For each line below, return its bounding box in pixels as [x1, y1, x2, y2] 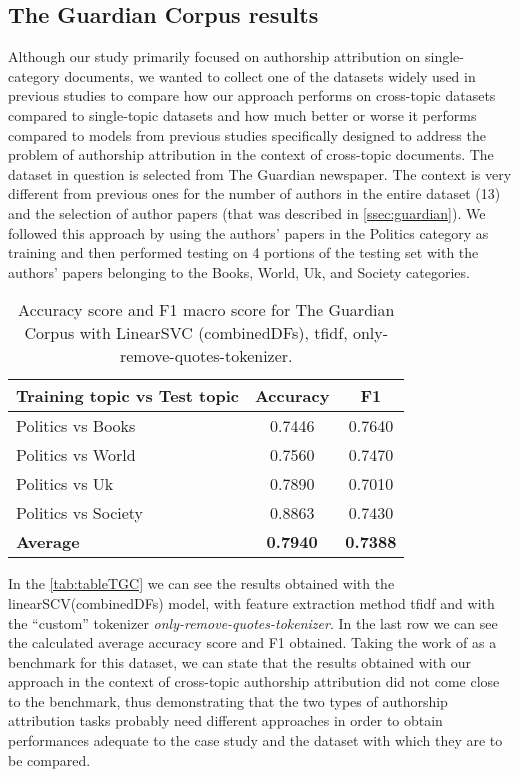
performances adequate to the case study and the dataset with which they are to [8, 730, 503, 751]
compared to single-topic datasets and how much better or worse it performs [8, 104, 477, 125]
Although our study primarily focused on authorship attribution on [8, 46, 421, 67]
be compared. [8, 749, 91, 770]
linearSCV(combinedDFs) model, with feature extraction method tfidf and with [8, 592, 495, 613]
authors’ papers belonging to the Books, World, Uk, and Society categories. [8, 261, 470, 282]
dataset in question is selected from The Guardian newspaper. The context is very [8, 163, 512, 184]
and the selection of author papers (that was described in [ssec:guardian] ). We [8, 202, 486, 223]
